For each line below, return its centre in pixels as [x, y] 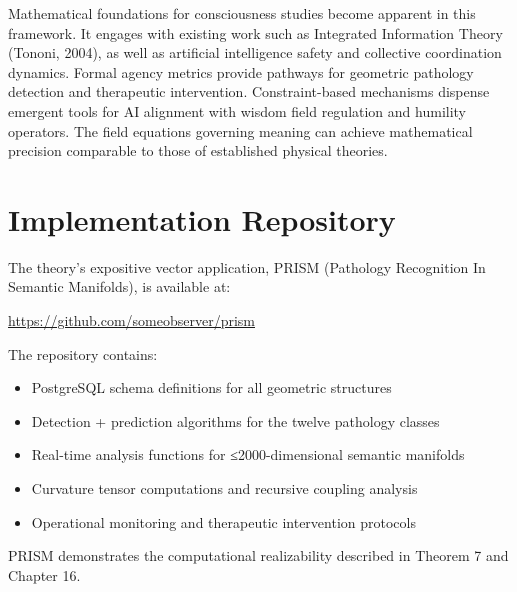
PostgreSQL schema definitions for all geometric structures [211, 387]
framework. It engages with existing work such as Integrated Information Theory [255, 32]
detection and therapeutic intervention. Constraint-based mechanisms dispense [249, 91]
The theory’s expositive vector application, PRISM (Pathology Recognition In [247, 266]
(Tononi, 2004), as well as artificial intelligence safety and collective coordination [255, 52]
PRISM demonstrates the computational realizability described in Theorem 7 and [258, 555]
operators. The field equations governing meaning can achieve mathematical [240, 130]
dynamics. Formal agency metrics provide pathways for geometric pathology [241, 71]
